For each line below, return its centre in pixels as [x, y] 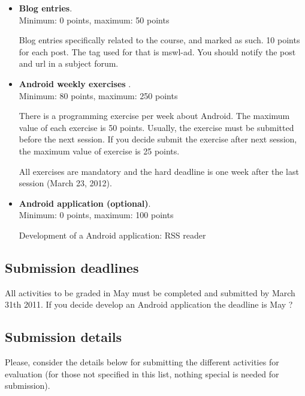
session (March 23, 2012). [65, 183]
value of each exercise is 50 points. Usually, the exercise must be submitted [156, 127]
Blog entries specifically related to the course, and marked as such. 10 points [159, 40]
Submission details [63, 337]
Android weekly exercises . [75, 83]
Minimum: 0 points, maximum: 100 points [96, 215]
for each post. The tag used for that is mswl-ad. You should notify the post [157, 51]
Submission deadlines [72, 267]
